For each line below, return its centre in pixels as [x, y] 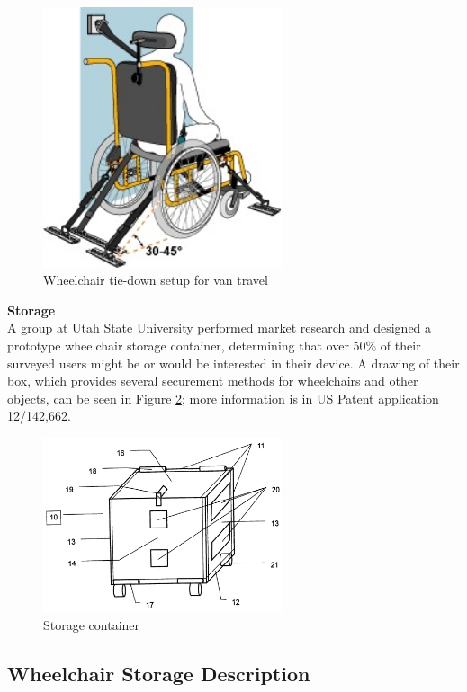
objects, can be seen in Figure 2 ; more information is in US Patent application [223, 398]
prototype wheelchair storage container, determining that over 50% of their [214, 345]
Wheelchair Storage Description [159, 673]
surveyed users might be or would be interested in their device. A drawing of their [233, 363]
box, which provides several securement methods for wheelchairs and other [213, 381]
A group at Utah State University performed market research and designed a [220, 328]
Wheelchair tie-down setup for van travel [156, 280]
